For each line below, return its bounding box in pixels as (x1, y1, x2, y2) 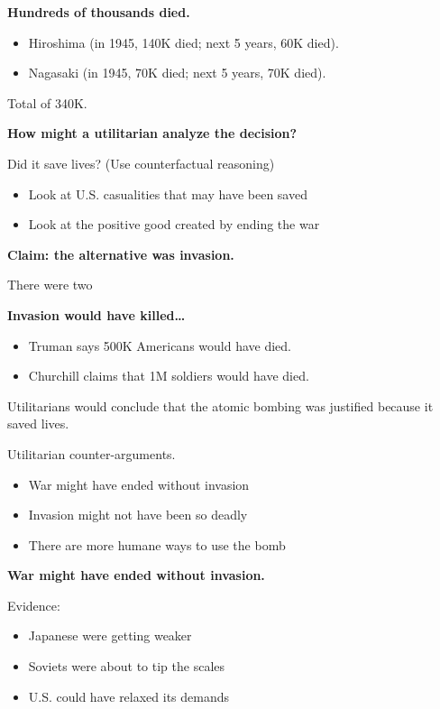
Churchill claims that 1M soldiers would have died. (28, 366, 309, 385)
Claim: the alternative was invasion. (7, 244, 234, 263)
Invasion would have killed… (7, 305, 186, 324)
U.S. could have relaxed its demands (28, 686, 230, 705)
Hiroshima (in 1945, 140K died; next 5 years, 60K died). (28, 32, 339, 51)
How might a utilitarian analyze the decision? (7, 124, 298, 143)
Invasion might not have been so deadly (28, 505, 248, 524)
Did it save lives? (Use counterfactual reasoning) (7, 153, 275, 172)
